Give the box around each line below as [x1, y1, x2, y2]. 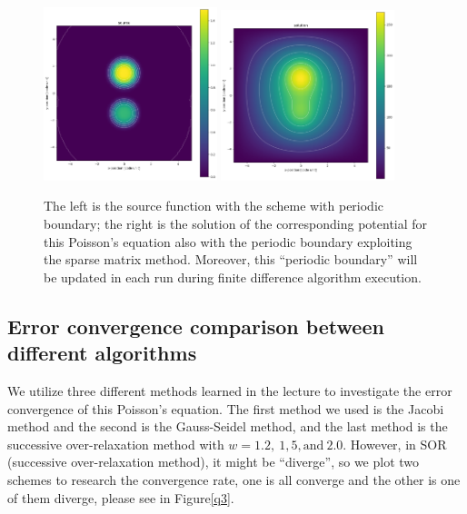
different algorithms [7, 339, 197, 367]
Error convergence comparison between [7, 311, 384, 340]
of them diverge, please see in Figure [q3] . [7, 488, 234, 507]
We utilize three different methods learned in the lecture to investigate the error [7, 381, 452, 400]
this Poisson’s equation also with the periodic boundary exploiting [44, 232, 412, 251]
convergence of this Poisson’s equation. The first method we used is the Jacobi [7, 399, 444, 418]
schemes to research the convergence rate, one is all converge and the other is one [7, 470, 461, 489]
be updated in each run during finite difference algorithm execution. [44, 267, 422, 286]
